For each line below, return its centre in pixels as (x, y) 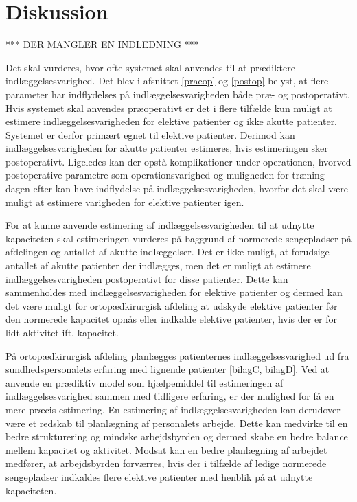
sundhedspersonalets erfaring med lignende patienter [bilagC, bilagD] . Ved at (168, 369)
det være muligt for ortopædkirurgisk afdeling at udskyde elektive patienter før (172, 305)
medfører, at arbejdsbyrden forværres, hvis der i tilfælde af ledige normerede (166, 463)
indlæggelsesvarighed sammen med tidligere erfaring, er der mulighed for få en (170, 396)
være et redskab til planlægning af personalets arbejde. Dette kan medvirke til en (177, 423)
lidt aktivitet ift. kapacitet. (62, 332)
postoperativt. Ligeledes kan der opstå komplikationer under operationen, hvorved (178, 161)
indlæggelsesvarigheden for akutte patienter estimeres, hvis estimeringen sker (167, 148)
